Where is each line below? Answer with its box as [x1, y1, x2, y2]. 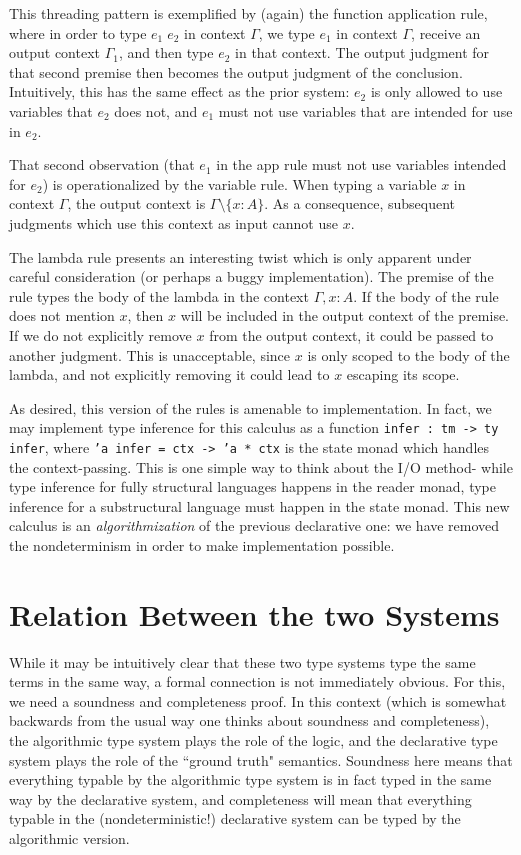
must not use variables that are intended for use [218, 100, 513, 121]
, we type [258, 22, 315, 43]
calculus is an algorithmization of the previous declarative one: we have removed [9, 515, 500, 536]
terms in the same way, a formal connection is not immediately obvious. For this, [9, 671, 506, 692]
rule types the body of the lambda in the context [9, 285, 309, 306]
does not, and [114, 100, 198, 121]
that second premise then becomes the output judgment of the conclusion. [9, 61, 463, 82]
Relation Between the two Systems [9, 593, 500, 634]
